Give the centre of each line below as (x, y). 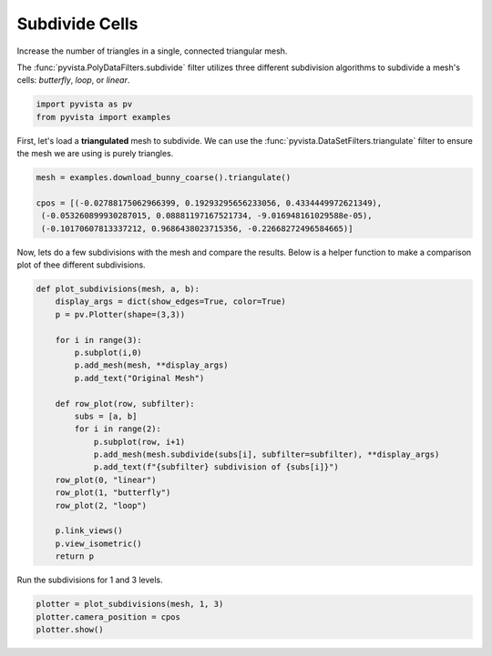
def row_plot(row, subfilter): (125, 404)
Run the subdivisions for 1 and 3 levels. (90, 580)
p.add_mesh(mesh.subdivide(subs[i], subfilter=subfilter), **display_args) (266, 454)
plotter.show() (70, 629)
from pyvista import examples (103, 117)
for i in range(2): (118, 429)
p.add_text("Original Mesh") (139, 378)
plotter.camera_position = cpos (108, 617)
